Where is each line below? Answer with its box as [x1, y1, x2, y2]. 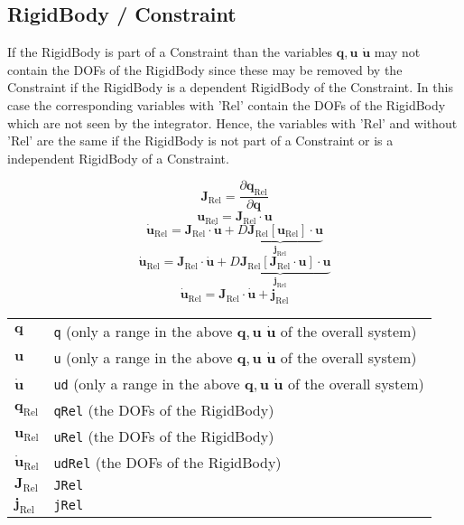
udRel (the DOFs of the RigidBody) [53, 451, 282, 473]
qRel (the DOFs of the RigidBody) [53, 398, 274, 420]
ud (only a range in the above [53, 372, 240, 394]
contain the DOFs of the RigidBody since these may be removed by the [7, 60, 403, 79]
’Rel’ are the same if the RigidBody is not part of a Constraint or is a [7, 131, 394, 150]
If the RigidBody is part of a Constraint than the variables [7, 42, 333, 61]
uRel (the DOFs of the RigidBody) [53, 425, 274, 446]
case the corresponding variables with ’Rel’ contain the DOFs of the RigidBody [7, 95, 446, 114]
